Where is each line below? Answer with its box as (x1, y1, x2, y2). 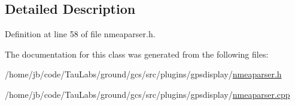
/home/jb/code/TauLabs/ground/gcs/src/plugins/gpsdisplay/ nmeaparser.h (5, 68, 282, 80)
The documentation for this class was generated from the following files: (5, 47, 269, 60)
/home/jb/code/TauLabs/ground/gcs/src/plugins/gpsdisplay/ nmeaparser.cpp (5, 88, 290, 100)
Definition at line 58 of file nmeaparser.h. (5, 28, 156, 40)
